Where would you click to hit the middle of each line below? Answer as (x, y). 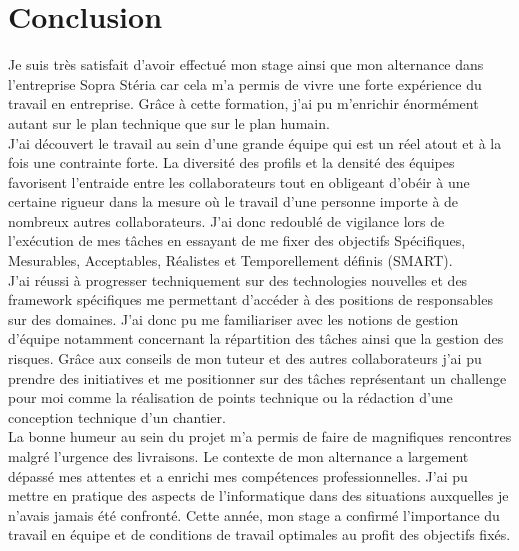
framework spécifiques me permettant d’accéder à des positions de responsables (250, 299)
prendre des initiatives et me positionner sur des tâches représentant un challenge (257, 377)
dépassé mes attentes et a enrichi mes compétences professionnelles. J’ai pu (238, 475)
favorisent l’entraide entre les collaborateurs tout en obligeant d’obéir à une (239, 181)
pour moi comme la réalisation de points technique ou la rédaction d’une (230, 397)
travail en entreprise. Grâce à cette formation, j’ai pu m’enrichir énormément (243, 103)
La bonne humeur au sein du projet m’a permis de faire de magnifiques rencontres (260, 436)
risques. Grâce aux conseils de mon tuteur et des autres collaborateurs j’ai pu (245, 358)
